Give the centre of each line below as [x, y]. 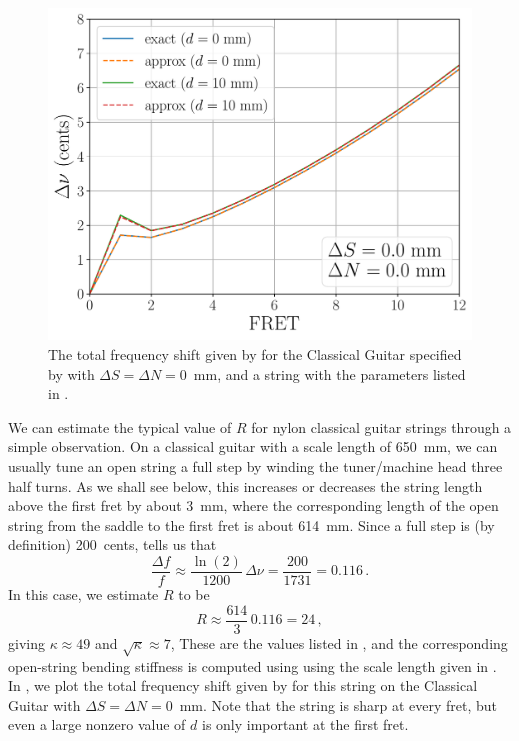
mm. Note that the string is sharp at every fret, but [338, 704]
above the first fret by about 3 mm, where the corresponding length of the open [253, 505]
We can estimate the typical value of [120, 426]
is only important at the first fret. [305, 724]
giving [26, 642]
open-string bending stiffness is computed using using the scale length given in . [252, 665]
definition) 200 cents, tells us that [112, 544]
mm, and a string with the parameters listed [329, 373]
